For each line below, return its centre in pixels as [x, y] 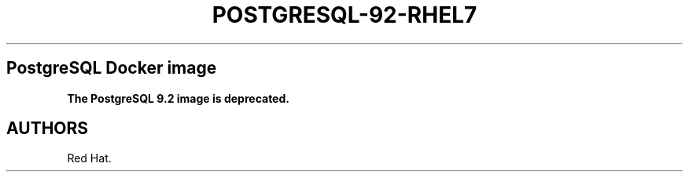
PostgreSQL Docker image [112, 68]
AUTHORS [48, 129]
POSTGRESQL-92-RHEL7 [344, 15]
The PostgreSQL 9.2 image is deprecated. [178, 98]
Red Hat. [89, 158]
